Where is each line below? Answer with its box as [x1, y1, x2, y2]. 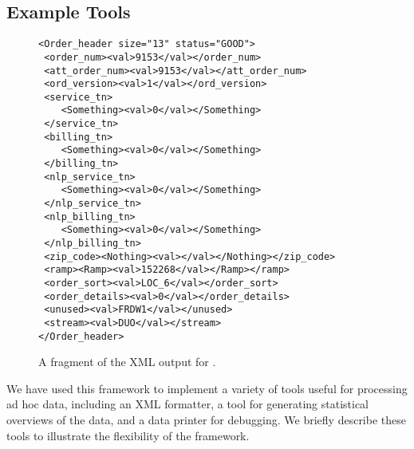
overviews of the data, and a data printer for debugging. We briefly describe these [6, 412, 406, 428]
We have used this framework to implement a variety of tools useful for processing [6, 380, 408, 396]
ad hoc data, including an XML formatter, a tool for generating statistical [6, 396, 369, 412]
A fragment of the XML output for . [38, 353, 216, 370]
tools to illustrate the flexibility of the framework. [6, 427, 250, 443]
